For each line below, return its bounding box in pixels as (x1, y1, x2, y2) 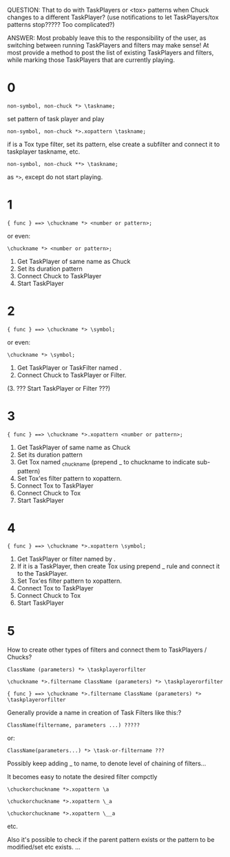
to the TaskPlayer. (17, 570, 68, 578)
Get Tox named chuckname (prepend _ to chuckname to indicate (17, 457, 196, 468)
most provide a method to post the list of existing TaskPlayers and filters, (7, 48, 214, 56)
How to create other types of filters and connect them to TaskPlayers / (7, 646, 207, 654)
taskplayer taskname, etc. (7, 147, 81, 156)
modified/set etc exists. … (7, 843, 81, 851)
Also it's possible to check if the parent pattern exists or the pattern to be (7, 836, 215, 844)
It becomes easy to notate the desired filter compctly (7, 773, 158, 781)
